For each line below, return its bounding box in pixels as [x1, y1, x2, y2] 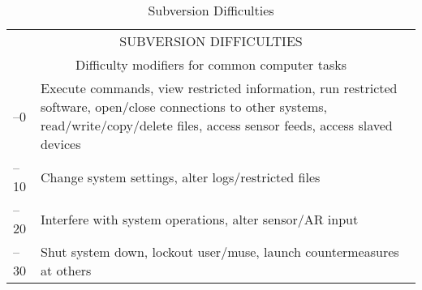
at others [41, 261, 92, 279]
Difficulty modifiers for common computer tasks [75, 55, 347, 74]
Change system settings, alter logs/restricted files [41, 167, 321, 186]
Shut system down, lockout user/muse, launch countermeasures [41, 242, 399, 261]
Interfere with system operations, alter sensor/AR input [41, 209, 359, 228]
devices [41, 134, 81, 153]
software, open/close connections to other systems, [41, 97, 328, 116]
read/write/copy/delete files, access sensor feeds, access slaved [41, 116, 393, 134]
